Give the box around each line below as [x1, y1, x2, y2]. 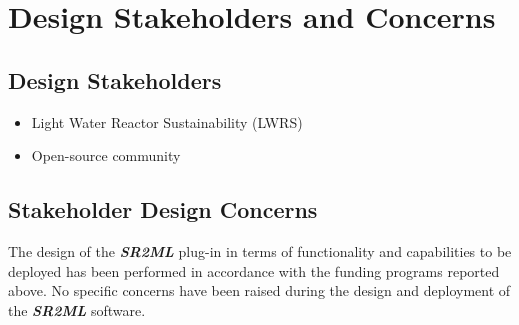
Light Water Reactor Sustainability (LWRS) [31, 111, 303, 132]
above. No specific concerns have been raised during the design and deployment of [8, 280, 511, 301]
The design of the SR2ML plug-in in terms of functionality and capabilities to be [8, 240, 512, 261]
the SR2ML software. [8, 299, 146, 320]
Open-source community [31, 145, 181, 166]
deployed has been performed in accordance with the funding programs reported [8, 260, 500, 281]
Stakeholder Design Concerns [8, 194, 318, 225]
